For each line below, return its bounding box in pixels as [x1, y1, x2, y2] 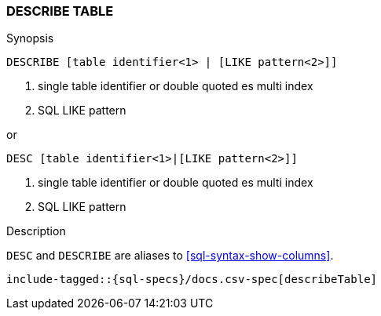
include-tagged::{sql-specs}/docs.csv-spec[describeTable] [6, 273, 378, 286]
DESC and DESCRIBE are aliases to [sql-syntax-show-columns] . [6, 249, 334, 263]
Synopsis [6, 31, 54, 45]
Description [6, 224, 66, 238]
